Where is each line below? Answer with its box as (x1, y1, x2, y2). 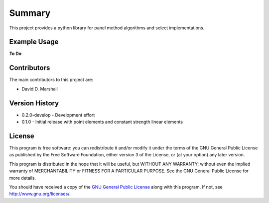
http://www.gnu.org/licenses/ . (9, 191, 71, 197)
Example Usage (9, 38, 59, 46)
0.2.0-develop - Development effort (21, 112, 95, 118)
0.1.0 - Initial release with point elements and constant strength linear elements (21, 119, 183, 125)
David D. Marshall (21, 86, 58, 92)
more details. (9, 175, 36, 181)
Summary (9, 7, 51, 18)
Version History (9, 99, 59, 107)
